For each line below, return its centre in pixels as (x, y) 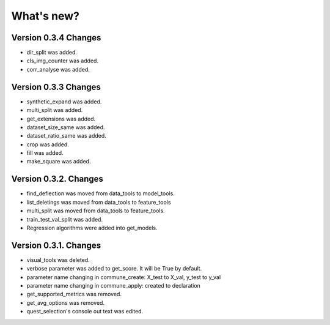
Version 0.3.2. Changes (57, 179)
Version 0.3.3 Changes (56, 87)
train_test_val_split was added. (65, 219)
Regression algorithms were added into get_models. (92, 228)
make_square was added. (59, 162)
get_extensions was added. (61, 119)
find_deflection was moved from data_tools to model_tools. (101, 193)
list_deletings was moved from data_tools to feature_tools (99, 202)
